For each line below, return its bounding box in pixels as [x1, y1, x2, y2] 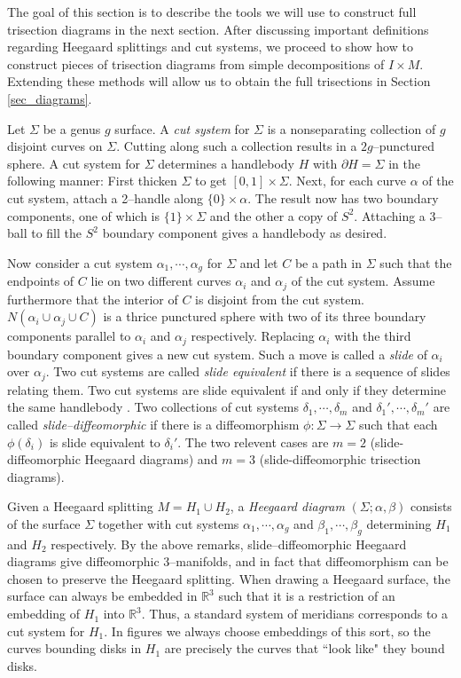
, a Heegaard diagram [230, 497, 345, 516]
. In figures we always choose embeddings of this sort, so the [104, 621, 431, 640]
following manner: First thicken [7, 171, 177, 190]
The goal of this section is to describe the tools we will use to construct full [7, 3, 417, 20]
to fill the [31, 224, 82, 242]
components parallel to [7, 327, 131, 345]
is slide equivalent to [49, 432, 160, 451]
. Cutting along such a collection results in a [116, 137, 357, 155]
